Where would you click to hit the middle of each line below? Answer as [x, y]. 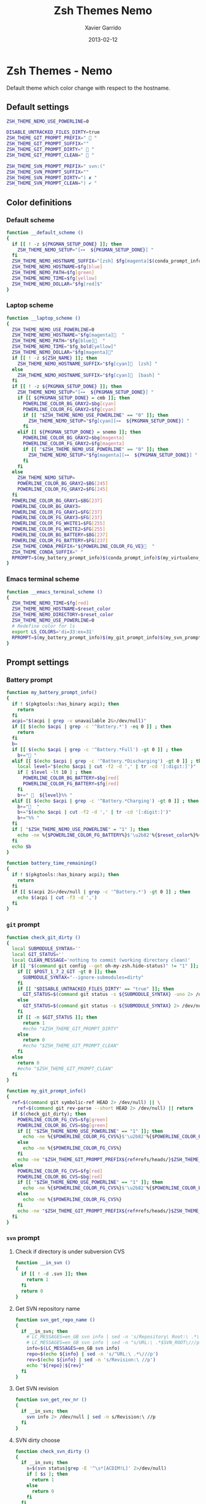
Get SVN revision [37, 1389]
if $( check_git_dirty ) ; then [49, 1114]
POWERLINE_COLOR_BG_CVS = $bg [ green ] [63, 1125]
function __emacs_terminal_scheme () [55, 592]
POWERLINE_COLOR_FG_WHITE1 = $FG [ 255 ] [59, 523]
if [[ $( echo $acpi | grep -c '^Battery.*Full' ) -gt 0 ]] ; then [97, 749]
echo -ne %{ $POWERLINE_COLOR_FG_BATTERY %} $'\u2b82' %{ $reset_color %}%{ [109, 835]
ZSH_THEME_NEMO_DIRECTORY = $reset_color [63, 615]
